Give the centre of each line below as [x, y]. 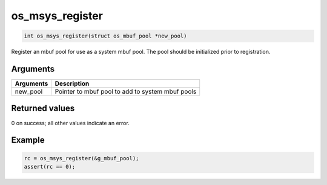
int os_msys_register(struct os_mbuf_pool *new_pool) [105, 36]
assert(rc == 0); [50, 167]
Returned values [43, 109]
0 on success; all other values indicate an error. [70, 123]
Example [28, 140]
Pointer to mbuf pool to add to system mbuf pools [126, 92]
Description [72, 83]
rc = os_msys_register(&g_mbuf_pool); [81, 158]
